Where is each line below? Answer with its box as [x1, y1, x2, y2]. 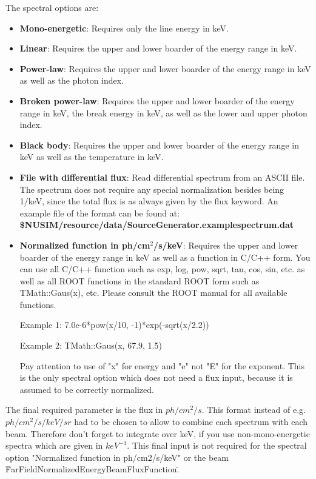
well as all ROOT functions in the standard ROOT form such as [19, 274, 260, 287]
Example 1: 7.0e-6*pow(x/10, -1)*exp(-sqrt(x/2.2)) [19, 318, 209, 331]
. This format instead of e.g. [201, 403, 306, 416]
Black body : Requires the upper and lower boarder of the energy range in [19, 138, 299, 151]
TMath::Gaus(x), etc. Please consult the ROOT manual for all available [19, 286, 287, 299]
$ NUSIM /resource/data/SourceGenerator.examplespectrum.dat [19, 218, 294, 231]
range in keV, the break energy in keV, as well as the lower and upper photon [19, 106, 308, 119]
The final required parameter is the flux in [5, 403, 163, 416]
